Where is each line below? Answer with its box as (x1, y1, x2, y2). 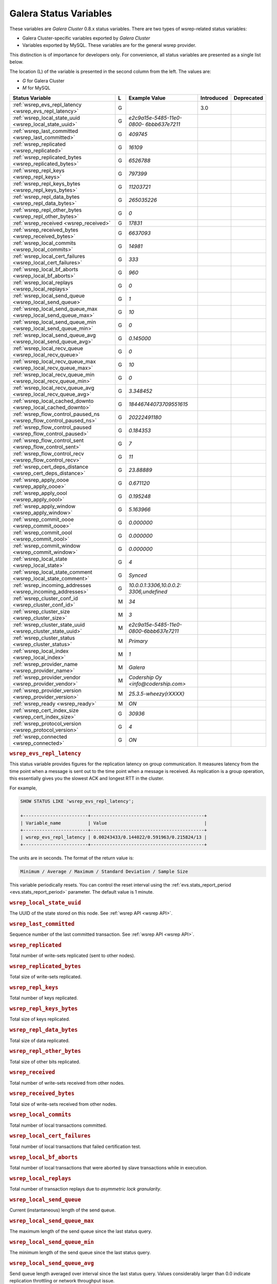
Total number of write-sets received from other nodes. (9, 1080, 125, 1086)
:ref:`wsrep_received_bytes (12, 226, 79, 233)
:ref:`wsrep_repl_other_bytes (12, 206, 82, 213)
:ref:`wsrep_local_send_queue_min (12, 318, 96, 326)
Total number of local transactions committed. (9, 1122, 107, 1128)
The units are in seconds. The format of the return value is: (9, 855, 134, 861)
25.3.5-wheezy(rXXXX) (128, 690, 185, 697)
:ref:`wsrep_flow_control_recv (12, 450, 84, 457)
